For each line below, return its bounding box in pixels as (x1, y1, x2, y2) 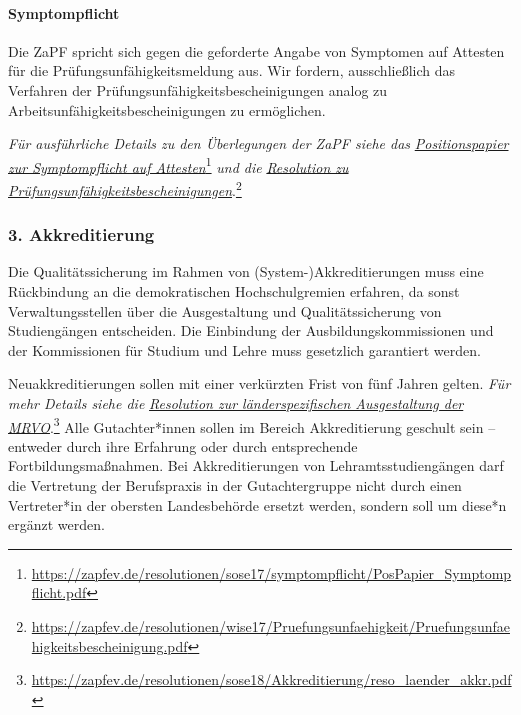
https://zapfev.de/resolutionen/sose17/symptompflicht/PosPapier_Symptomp (31, 562, 512, 583)
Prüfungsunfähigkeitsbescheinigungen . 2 (8, 177, 242, 200)
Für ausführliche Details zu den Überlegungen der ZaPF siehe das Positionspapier (8, 133, 509, 154)
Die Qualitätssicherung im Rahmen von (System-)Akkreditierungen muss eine (8, 261, 484, 282)
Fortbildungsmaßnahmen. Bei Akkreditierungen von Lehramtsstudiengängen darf (8, 455, 504, 476)
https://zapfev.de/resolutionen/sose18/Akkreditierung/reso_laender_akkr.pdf (31, 669, 512, 690)
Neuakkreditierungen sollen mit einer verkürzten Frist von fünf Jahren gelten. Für (8, 373, 511, 394)
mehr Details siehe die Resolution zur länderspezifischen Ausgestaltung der (8, 393, 464, 414)
